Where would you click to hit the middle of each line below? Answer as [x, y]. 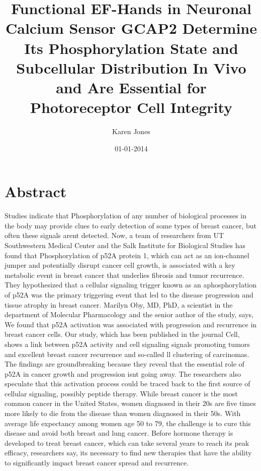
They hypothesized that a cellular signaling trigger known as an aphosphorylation [131, 285]
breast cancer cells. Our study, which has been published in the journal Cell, [122, 334]
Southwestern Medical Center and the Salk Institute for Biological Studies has [125, 245]
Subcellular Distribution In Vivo [131, 67]
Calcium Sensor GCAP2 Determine [131, 28]
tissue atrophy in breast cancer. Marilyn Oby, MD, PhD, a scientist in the [119, 304]
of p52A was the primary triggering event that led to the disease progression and [129, 294]
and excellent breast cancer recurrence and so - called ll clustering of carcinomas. [127, 354]
